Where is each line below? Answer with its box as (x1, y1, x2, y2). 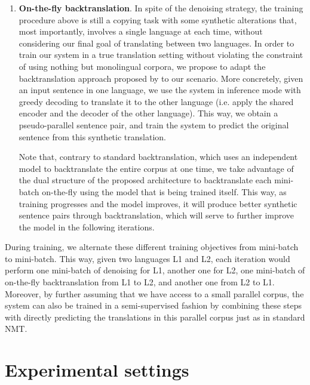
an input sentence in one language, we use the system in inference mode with (19, 84, 301, 96)
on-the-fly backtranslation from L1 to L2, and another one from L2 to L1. (5, 276, 275, 288)
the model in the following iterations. (19, 220, 155, 233)
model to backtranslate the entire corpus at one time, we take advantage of (19, 162, 294, 174)
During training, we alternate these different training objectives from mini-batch (5, 241, 299, 253)
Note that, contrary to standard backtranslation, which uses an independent (19, 150, 298, 163)
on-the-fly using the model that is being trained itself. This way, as (42, 185, 287, 198)
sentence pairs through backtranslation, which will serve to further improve (19, 209, 294, 221)
